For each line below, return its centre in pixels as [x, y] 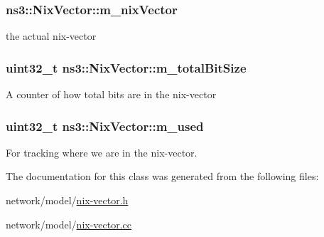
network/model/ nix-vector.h [67, 200]
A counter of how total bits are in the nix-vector [111, 94]
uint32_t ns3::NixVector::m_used [105, 126]
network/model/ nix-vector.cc [69, 224]
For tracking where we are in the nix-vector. [102, 152]
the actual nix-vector [51, 36]
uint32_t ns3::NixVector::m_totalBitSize [126, 67]
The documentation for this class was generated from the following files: [162, 176]
